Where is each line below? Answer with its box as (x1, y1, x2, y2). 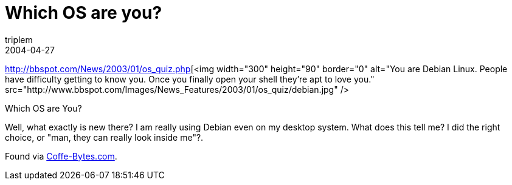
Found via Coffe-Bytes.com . (5, 150, 117, 161)
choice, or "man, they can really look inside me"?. (5, 132, 204, 143)
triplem (5, 34, 33, 45)
